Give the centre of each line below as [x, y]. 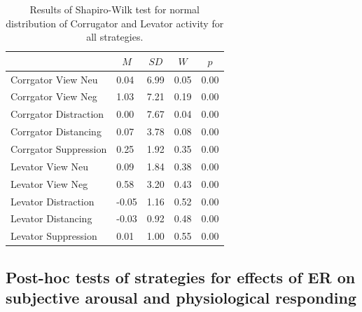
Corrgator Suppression [59, 149]
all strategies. [115, 37]
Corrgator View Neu [54, 79]
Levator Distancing [51, 218]
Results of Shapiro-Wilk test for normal [114, 9]
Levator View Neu [50, 166]
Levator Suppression [54, 236]
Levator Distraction [53, 201]
